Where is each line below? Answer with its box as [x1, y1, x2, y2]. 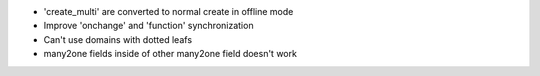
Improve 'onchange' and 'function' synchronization [43, 20, 254, 32]
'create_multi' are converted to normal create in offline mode [43, 6, 294, 17]
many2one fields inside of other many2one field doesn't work [43, 48, 297, 60]
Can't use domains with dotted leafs [43, 33, 193, 45]
